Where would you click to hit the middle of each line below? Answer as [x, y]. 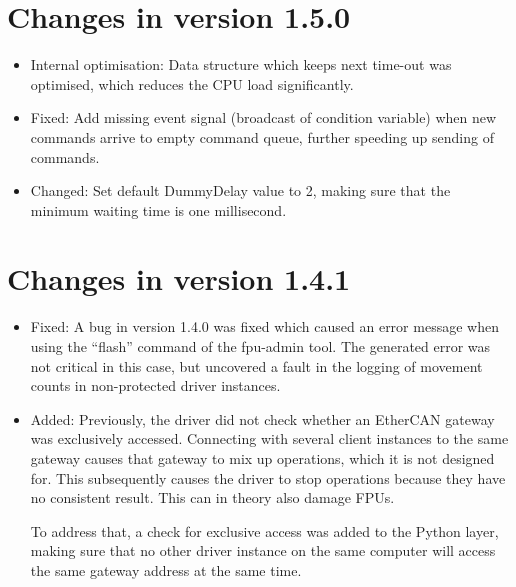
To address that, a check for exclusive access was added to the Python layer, [264, 530]
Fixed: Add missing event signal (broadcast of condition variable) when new [263, 117]
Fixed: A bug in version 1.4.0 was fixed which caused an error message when [264, 326]
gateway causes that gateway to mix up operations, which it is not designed [262, 457]
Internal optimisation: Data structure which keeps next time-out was [241, 64]
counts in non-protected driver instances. [155, 385]
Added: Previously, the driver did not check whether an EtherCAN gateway [262, 418]
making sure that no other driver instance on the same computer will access [263, 550]
